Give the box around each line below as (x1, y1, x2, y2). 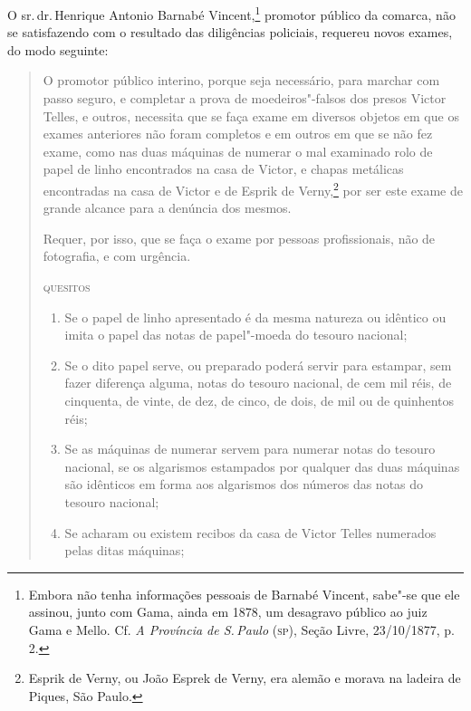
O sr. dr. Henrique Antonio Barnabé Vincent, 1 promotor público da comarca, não (7, 3, 456, 24)
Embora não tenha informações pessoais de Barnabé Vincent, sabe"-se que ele (28, 584, 460, 603)
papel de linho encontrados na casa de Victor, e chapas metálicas (43, 159, 404, 178)
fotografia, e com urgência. (43, 246, 191, 265)
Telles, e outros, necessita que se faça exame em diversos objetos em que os (43, 106, 459, 125)
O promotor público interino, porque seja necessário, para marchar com (43, 71, 440, 90)
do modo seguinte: (7, 40, 109, 59)
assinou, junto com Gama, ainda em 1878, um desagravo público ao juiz (28, 602, 428, 621)
